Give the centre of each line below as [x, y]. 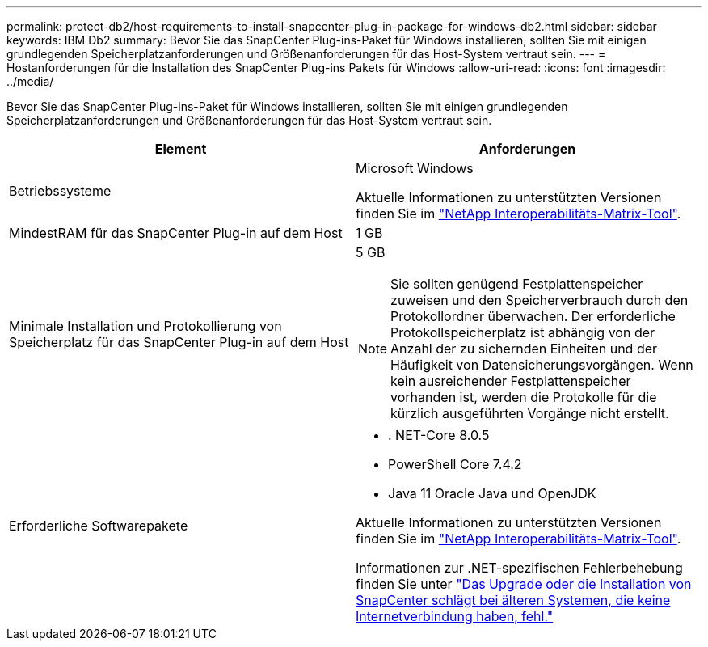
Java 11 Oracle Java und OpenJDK [492, 493]
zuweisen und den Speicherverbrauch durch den [539, 300]
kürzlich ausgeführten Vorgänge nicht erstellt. [530, 413]
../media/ [30, 81]
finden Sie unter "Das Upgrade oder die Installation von [524, 584]
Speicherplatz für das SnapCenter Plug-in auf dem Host [179, 342]
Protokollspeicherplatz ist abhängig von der [523, 332]
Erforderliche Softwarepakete [99, 526]
